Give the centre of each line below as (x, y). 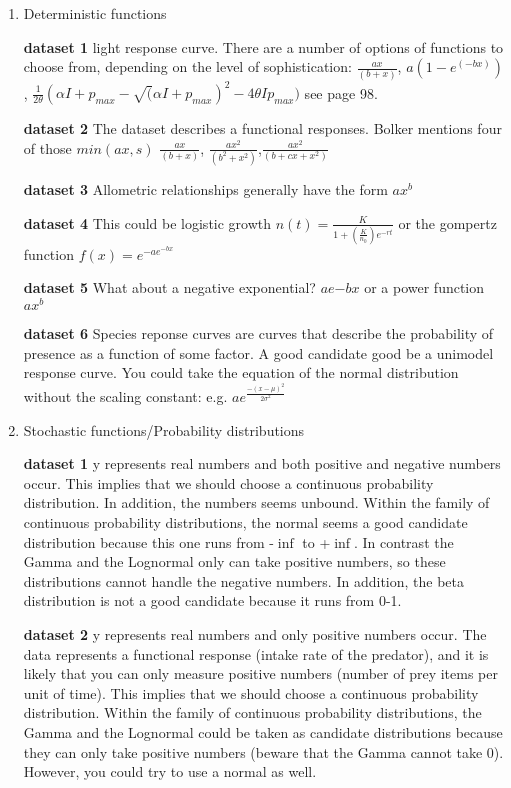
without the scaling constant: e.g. (125, 396)
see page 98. (341, 92)
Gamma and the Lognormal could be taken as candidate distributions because (263, 731)
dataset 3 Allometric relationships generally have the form (205, 188)
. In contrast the (404, 541)
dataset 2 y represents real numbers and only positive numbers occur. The (255, 633)
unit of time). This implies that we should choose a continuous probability (251, 692)
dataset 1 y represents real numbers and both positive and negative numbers (262, 463)
